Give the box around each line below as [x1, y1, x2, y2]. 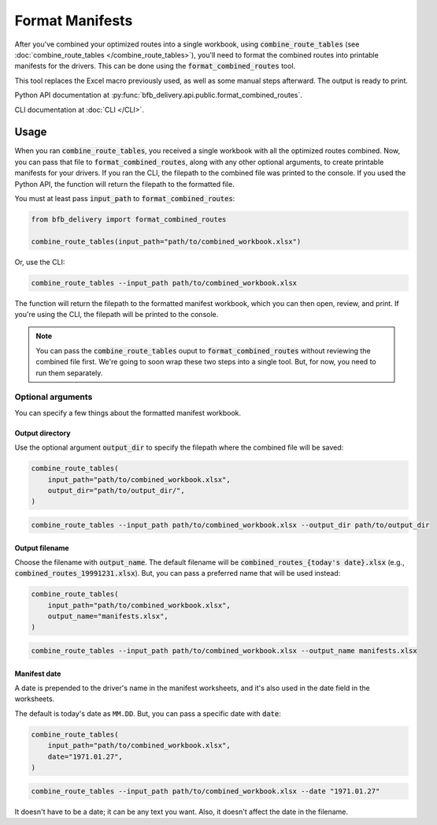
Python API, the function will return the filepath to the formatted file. [14, 179, 235, 189]
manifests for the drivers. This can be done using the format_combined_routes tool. [14, 62, 296, 71]
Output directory [14, 428, 71, 438]
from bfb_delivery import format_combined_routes [31, 215, 227, 224]
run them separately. [35, 368, 103, 378]
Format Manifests [14, 12, 133, 29]
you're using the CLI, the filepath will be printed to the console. [14, 310, 219, 319]
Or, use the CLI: [14, 257, 65, 267]
